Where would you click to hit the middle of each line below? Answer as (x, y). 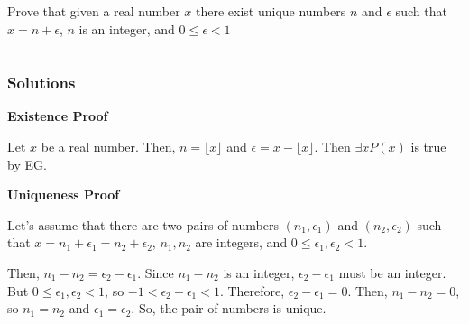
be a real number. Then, (108, 146)
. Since (156, 272)
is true (428, 146)
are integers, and (241, 242)
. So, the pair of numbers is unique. (229, 308)
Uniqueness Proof (64, 194)
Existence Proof (58, 116)
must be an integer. (392, 272)
